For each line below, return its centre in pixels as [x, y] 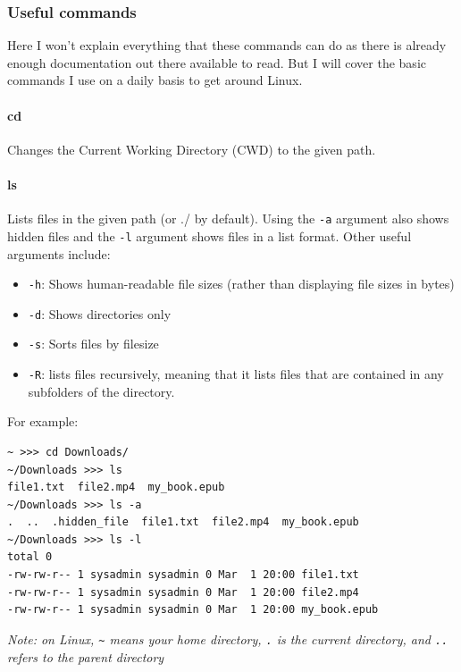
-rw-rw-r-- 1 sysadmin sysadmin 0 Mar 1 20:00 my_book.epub [193, 610]
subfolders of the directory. [101, 391]
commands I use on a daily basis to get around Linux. [155, 80]
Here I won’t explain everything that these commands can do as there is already [227, 45]
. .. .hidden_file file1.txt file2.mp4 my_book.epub [183, 522]
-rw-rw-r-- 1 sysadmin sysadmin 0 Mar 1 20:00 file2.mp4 [183, 592]
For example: [43, 421]
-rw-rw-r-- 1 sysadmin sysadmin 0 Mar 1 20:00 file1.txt [183, 575]
